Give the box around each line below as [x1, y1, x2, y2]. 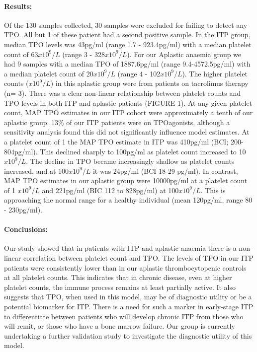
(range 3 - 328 [62, 49, 105, 59]
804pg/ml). [4, 146, 38, 156]
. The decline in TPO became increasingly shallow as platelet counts [26, 156, 235, 166]
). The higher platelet [182, 68, 248, 78]
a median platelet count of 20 [4, 68, 93, 78]
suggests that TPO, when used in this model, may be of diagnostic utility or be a [4, 291, 252, 302]
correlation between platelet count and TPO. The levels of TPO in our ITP [23, 253, 254, 263]
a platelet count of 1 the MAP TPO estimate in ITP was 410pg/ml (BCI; [4, 136, 229, 146]
